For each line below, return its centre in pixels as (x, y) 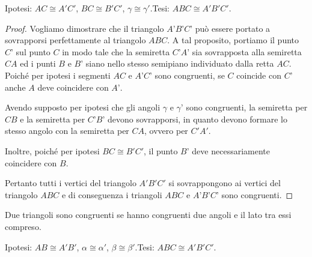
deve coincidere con (73, 87)
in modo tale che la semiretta (116, 51)
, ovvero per (166, 131)
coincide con (259, 75)
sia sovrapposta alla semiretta (247, 51)
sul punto (33, 51)
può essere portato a (233, 28)
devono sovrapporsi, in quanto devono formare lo (197, 119)
